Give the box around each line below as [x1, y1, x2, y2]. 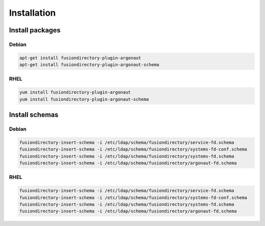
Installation [9, 7, 56, 18]
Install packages [9, 26, 61, 34]
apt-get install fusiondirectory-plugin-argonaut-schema [19, 62, 159, 68]
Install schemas [9, 111, 58, 119]
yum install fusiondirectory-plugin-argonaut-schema [19, 96, 149, 102]
